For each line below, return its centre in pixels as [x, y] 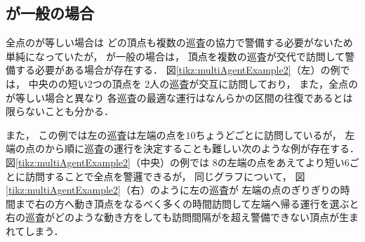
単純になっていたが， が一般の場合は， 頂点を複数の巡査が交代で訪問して [175, 56]
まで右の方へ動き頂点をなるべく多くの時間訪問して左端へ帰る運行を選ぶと [187, 203]
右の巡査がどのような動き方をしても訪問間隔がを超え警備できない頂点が [172, 217]
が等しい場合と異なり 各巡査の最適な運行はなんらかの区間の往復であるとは [179, 97]
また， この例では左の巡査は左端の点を [96, 134]
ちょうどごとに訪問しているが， [268, 134]
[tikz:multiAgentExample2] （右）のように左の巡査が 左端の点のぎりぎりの [173, 190]
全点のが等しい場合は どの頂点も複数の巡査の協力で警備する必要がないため [179, 42]
